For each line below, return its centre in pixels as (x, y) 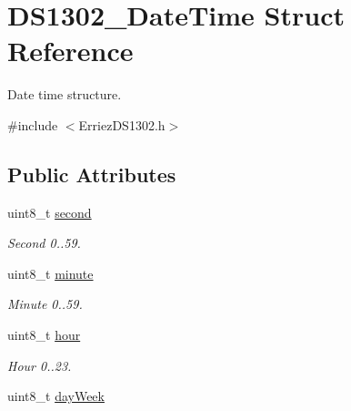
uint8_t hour (44, 335)
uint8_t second (50, 212)
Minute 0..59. (45, 304)
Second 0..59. (44, 243)
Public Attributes (92, 174)
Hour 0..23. (40, 365)
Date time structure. (65, 94)
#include (33, 124)
